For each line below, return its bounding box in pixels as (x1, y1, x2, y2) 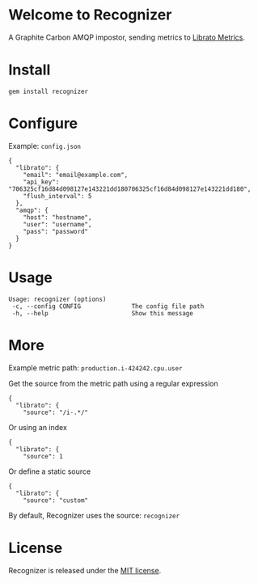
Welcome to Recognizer (8, 6, 172, 24)
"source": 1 (23, 452, 63, 460)
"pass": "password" (23, 227, 89, 235)
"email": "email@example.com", (23, 171, 129, 179)
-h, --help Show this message (11, 309, 194, 317)
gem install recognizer (8, 87, 89, 95)
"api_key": (23, 178, 60, 186)
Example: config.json (8, 141, 82, 150)
